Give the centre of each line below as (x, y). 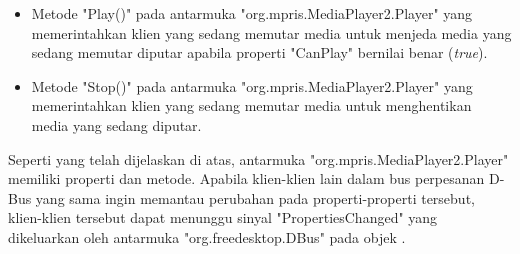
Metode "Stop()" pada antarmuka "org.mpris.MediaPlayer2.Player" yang (252, 85)
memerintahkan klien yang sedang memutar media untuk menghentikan (251, 105)
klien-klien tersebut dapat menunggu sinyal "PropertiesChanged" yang (223, 217)
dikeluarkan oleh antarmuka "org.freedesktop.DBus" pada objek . (207, 236)
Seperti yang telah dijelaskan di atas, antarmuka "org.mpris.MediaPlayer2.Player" (258, 158)
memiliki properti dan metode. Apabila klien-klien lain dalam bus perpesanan (246, 178)
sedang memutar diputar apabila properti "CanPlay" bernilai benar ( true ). (259, 52)
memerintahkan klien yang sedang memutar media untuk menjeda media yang (271, 32)
